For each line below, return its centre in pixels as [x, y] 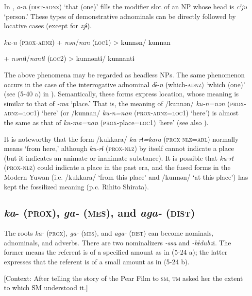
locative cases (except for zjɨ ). [48, 26]
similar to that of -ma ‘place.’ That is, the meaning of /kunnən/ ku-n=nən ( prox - [125, 103]
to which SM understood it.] [46, 287]
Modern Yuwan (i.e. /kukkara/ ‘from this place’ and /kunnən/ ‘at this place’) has [126, 176]
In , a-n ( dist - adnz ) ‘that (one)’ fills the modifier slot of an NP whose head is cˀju [126, 6]
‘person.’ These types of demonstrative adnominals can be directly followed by [120, 16]
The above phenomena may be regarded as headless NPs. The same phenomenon [125, 74]
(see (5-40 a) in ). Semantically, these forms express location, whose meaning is [121, 94]
